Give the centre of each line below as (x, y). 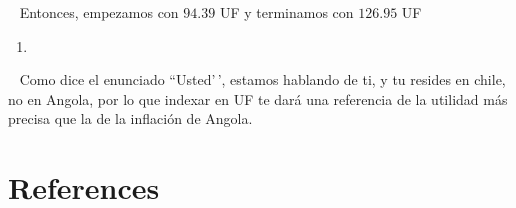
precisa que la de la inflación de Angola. (130, 118)
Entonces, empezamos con (99, 12)
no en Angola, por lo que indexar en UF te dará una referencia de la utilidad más (258, 98)
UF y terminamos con (286, 12)
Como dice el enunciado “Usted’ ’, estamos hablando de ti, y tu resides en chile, (262, 79)
